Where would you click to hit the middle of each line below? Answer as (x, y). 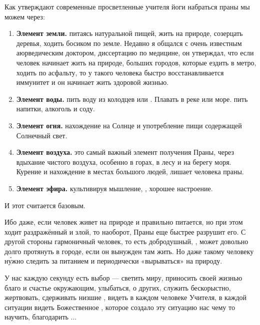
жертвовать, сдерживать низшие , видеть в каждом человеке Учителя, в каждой (126, 297)
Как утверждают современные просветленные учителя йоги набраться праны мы (127, 6)
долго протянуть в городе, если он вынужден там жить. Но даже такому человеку (129, 251)
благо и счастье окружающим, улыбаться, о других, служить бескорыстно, (118, 287)
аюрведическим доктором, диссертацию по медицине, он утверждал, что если (135, 53)
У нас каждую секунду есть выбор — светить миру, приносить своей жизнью (123, 278)
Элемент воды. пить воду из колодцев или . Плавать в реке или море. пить (132, 99)
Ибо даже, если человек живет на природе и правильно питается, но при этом (124, 222)
